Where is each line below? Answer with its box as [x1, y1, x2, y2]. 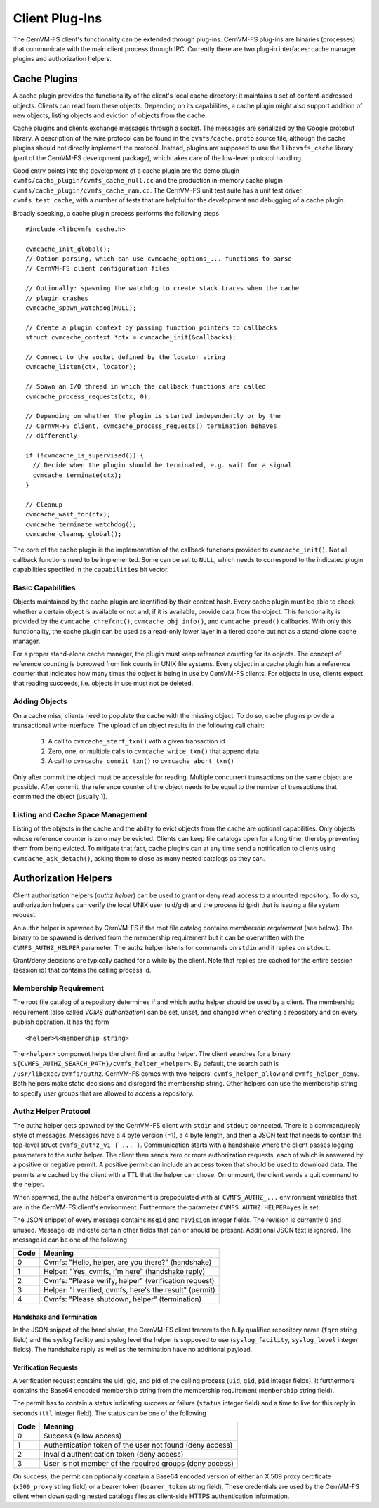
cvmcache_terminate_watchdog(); [25, 520, 137, 528]
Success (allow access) [43, 1431, 122, 1441]
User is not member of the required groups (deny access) [43, 1459, 234, 1469]
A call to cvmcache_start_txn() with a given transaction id [48, 737, 225, 746]
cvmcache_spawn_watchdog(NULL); [25, 304, 137, 312]
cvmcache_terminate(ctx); [32, 471, 122, 479]
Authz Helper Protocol [13, 1107, 91, 1117]
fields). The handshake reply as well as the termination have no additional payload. [13, 1346, 253, 1354]
